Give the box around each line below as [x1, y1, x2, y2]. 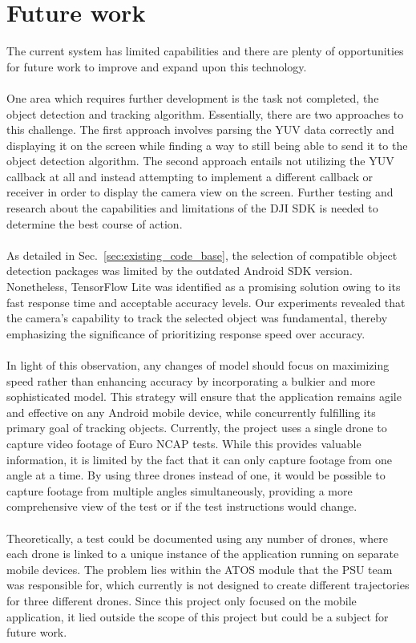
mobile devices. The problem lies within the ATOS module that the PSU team [6, 560, 393, 577]
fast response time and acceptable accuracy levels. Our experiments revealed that [6, 293, 406, 310]
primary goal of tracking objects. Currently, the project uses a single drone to [6, 419, 387, 436]
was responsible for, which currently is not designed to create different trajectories [6, 576, 410, 593]
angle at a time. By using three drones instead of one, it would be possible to [6, 467, 386, 483]
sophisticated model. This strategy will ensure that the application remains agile [6, 388, 402, 405]
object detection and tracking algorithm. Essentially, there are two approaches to [6, 105, 404, 122]
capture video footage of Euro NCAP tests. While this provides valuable [6, 435, 361, 451]
